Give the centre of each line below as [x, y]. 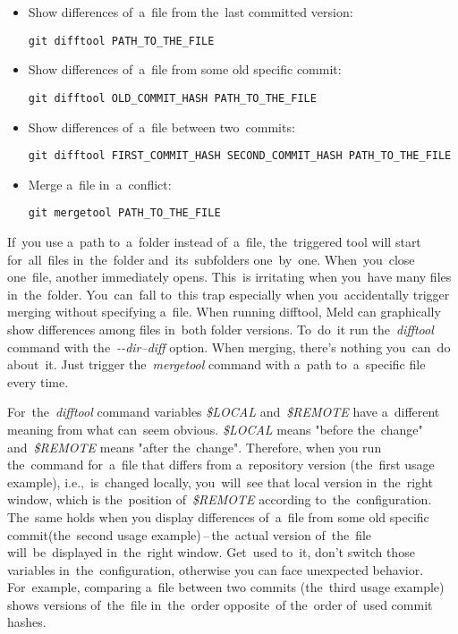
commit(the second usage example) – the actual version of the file [190, 534]
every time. [38, 381]
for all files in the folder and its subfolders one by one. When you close [211, 259]
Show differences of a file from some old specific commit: [185, 69]
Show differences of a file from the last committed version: [191, 12]
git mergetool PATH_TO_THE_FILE [124, 213]
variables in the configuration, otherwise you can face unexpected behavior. [216, 569]
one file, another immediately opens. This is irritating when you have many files [229, 277]
